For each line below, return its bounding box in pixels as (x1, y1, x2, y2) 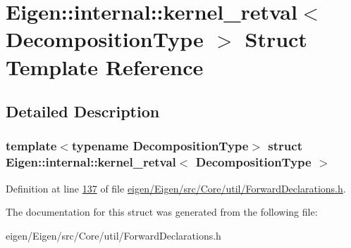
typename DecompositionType (71, 137, 249, 155)
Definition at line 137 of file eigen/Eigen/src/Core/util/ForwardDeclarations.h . (6, 181, 346, 195)
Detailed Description (6, 100, 160, 122)
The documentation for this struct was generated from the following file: (6, 204, 318, 219)
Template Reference (6, 52, 204, 81)
